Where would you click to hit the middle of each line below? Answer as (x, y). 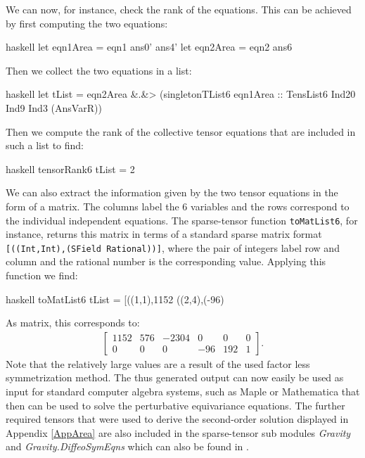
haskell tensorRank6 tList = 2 (70, 168)
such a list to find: (45, 145)
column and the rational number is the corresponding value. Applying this (166, 261)
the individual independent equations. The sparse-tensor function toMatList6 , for (182, 220)
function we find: (42, 275)
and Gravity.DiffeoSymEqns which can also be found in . (127, 446)
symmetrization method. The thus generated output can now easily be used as (175, 377)
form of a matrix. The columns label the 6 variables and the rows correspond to (178, 206)
